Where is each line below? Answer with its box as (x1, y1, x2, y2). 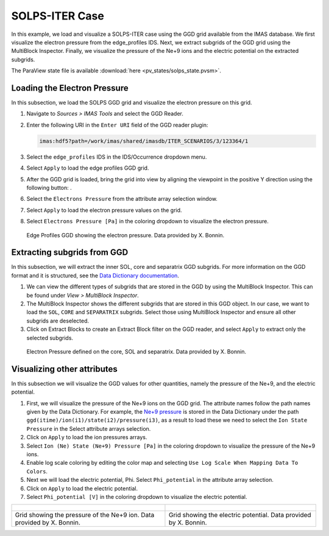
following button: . (26, 184, 73, 191)
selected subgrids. (26, 334, 73, 341)
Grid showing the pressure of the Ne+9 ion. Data (15, 511, 155, 520)
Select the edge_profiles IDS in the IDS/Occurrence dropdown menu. (26, 153, 207, 161)
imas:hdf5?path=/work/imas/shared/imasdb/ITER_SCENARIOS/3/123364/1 (39, 137, 249, 144)
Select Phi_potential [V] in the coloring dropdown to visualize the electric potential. (26, 493, 247, 500)
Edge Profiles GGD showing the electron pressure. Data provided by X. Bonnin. (26, 231, 225, 238)
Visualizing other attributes (11, 364, 118, 374)
